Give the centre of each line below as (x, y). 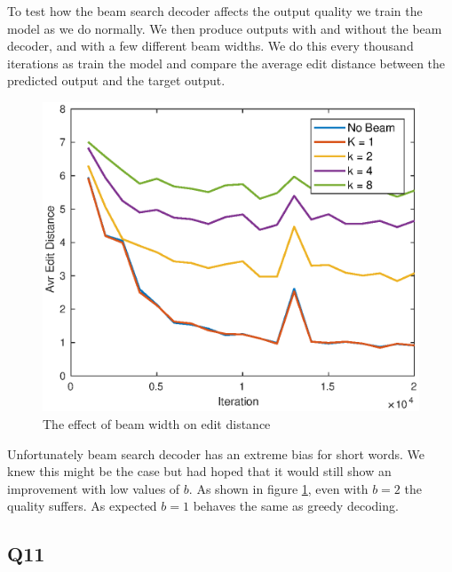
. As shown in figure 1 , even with (278, 488)
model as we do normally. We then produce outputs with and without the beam (225, 28)
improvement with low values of (94, 488)
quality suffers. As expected (82, 506)
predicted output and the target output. (116, 80)
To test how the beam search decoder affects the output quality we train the (215, 11)
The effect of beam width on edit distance (157, 423)
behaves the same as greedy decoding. (296, 506)
